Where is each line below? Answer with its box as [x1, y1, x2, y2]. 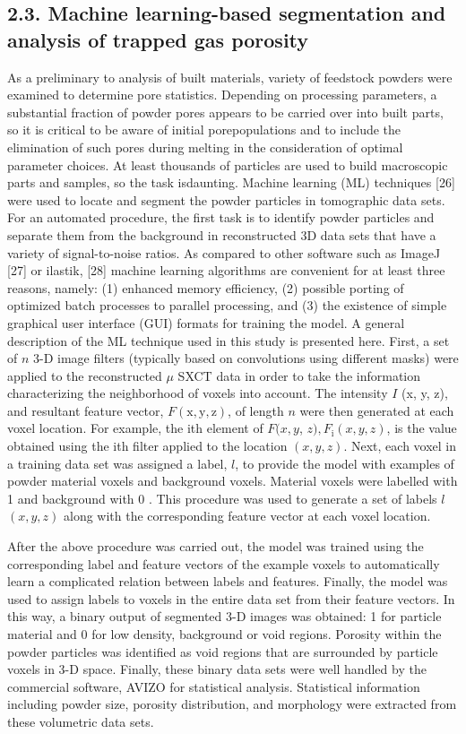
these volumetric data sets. [7, 712, 154, 730]
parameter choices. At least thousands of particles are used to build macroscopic [7, 155, 448, 174]
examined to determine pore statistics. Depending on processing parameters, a [7, 85, 437, 104]
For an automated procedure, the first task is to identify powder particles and [7, 208, 435, 227]
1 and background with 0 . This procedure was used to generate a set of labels [7, 488, 437, 507]
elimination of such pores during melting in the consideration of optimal [7, 137, 403, 156]
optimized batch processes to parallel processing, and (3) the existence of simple [7, 296, 447, 315]
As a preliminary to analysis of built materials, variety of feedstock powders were [7, 67, 453, 86]
